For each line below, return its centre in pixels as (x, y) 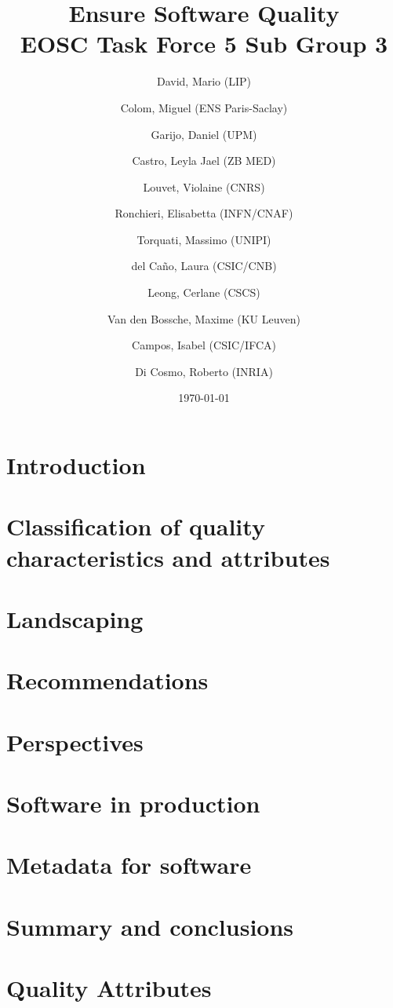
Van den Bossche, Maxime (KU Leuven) (204, 318)
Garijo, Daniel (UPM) (204, 134)
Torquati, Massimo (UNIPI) (204, 239)
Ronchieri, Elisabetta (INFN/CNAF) (204, 213)
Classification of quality (136, 526)
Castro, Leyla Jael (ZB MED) (204, 161)
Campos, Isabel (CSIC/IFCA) (204, 345)
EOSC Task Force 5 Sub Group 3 (204, 44)
